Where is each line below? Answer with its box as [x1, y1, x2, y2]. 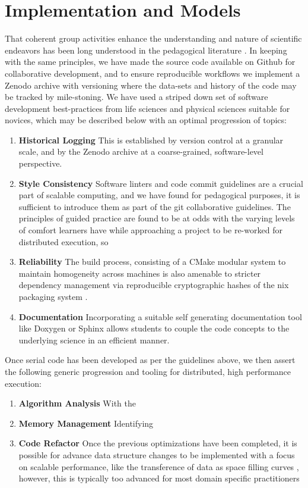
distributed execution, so [18, 235, 109, 248]
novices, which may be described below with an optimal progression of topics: [5, 114, 287, 126]
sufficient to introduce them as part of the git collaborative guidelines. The [18, 200, 291, 212]
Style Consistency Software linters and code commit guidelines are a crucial [18, 177, 303, 189]
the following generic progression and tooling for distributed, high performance [5, 365, 291, 377]
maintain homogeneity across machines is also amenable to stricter [18, 267, 261, 279]
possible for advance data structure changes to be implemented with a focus [18, 448, 295, 461]
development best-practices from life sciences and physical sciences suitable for [5, 102, 290, 114]
